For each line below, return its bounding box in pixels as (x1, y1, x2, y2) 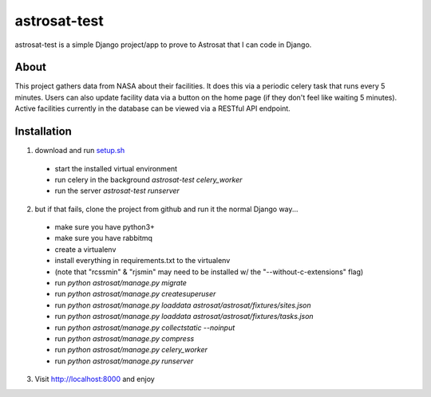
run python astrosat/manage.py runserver (54, 356, 194, 366)
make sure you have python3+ (54, 222, 156, 232)
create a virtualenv (54, 244, 117, 254)
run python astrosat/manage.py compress (54, 334, 195, 343)
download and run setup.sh (34, 146, 125, 155)
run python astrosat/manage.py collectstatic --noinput (54, 323, 235, 332)
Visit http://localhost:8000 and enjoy (34, 375, 155, 384)
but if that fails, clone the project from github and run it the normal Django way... (34, 204, 299, 214)
